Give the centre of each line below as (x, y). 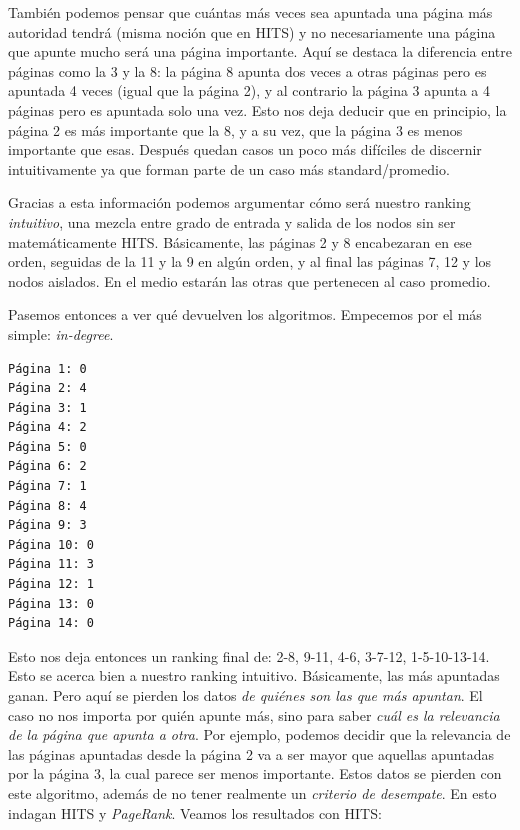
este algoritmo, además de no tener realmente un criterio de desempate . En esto (252, 792)
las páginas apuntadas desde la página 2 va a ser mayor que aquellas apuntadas (251, 753)
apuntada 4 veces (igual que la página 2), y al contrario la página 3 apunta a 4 (249, 90)
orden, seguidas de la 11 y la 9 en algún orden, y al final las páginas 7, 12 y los (250, 261)
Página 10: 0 (51, 544)
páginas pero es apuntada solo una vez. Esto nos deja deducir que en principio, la (257, 109)
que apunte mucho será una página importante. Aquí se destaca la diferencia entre (260, 51)
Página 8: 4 (47, 505)
